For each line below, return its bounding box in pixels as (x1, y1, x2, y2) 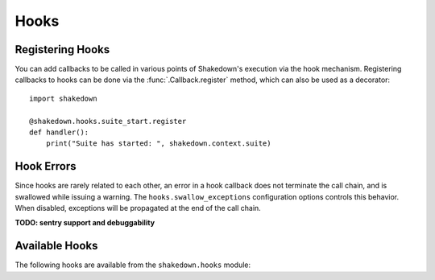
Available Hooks (14, 239, 98, 253)
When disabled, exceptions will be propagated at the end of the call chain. (14, 204, 261, 213)
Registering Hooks (14, 43, 110, 56)
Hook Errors (14, 159, 77, 173)
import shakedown (29, 93, 97, 103)
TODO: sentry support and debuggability (14, 218, 155, 228)
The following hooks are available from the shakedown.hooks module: (14, 260, 251, 270)
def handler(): (29, 128, 89, 137)
